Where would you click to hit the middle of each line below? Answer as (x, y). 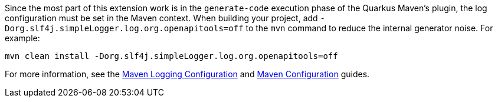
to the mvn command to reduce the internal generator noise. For (369, 28)
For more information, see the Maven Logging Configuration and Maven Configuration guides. (187, 74)
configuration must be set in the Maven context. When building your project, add (161, 18)
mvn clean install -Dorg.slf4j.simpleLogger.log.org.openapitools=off (171, 56)
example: (22, 38)
